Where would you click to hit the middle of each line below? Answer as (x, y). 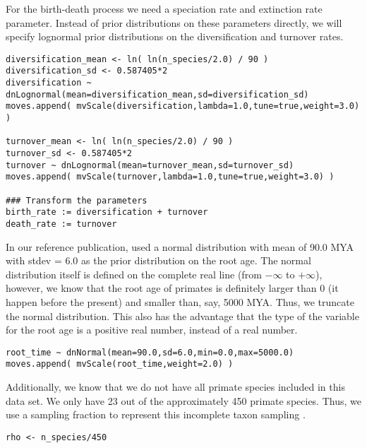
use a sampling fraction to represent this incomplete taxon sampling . (156, 414)
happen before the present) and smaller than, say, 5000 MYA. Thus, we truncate (180, 302)
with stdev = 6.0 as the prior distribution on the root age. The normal (158, 260)
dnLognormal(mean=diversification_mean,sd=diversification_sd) (157, 94)
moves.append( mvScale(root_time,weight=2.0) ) (120, 364)
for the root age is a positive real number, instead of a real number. (152, 330)
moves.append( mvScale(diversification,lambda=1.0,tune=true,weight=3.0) (183, 106)
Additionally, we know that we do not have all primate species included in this (175, 387)
